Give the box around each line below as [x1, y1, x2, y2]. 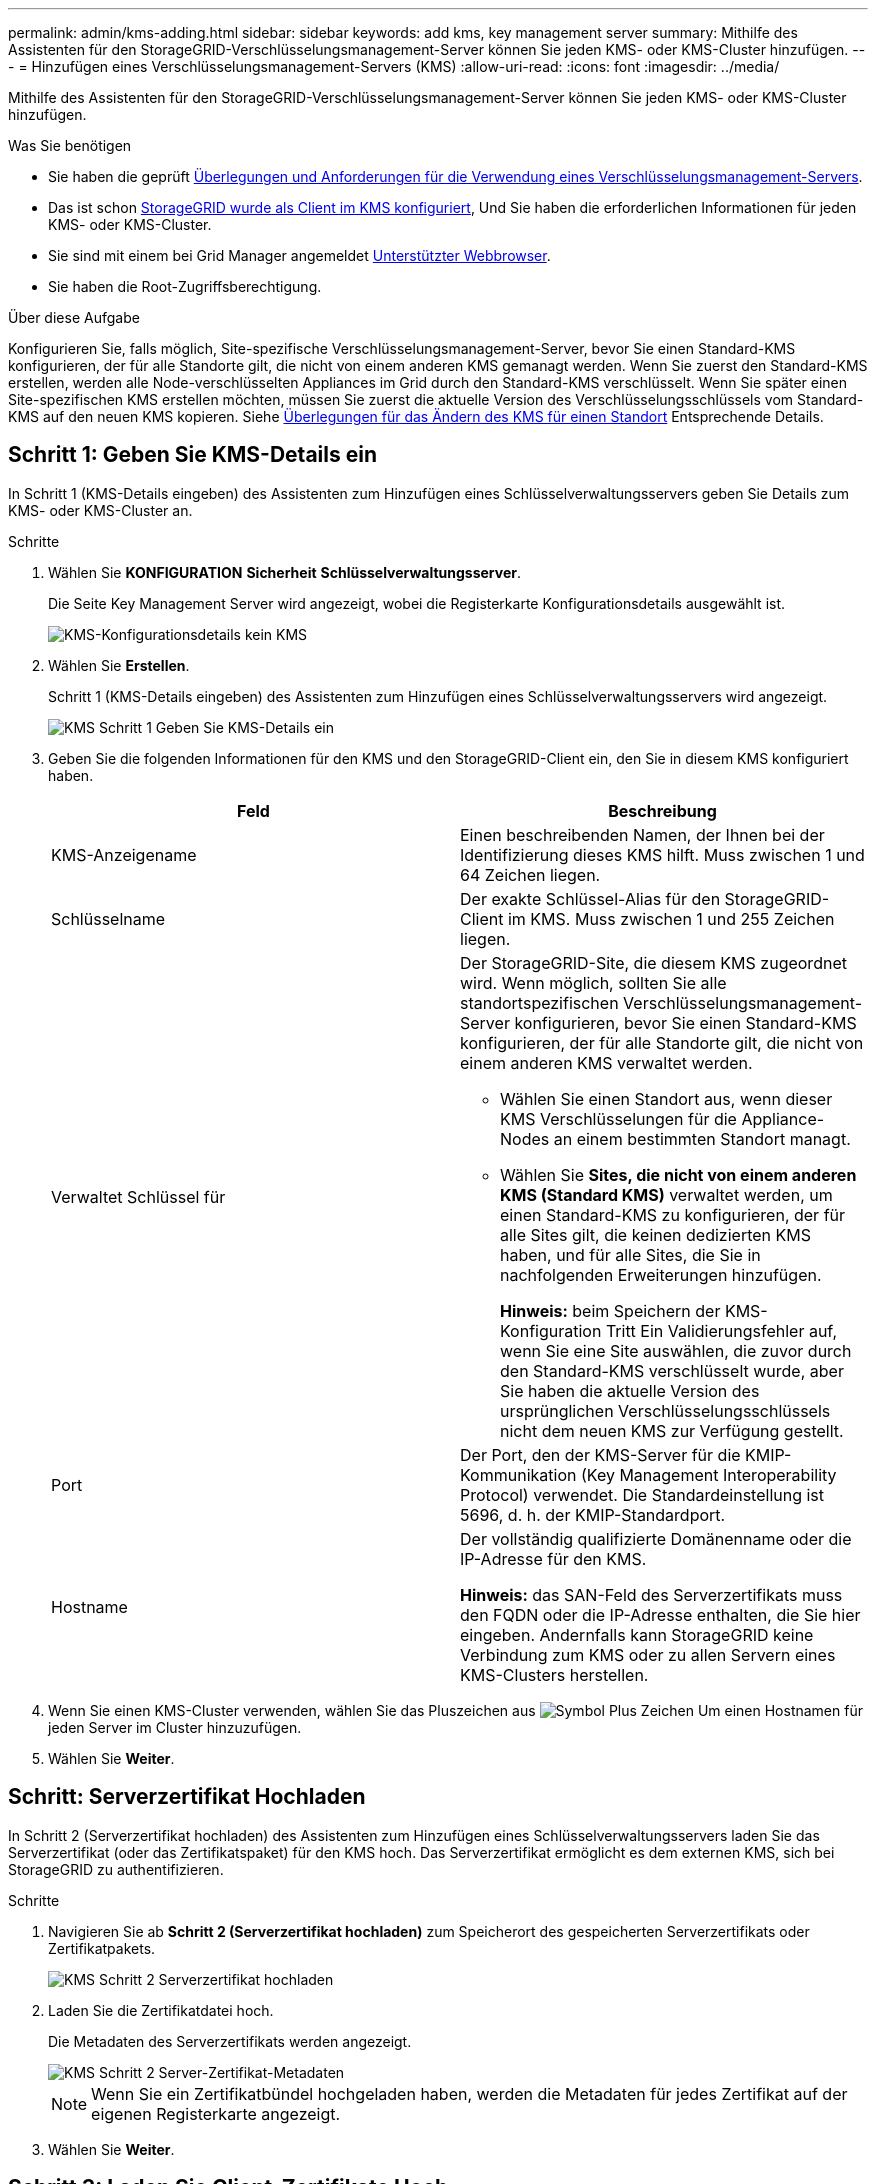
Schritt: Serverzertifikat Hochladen [8, 1784, 366, 1810]
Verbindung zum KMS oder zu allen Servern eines [460, 1644, 836, 1665]
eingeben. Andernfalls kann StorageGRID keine [460, 1624, 814, 1645]
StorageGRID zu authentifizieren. [8, 1860, 224, 1878]
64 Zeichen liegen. [460, 864, 601, 885]
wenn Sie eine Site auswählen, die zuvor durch [500, 1340, 852, 1361]
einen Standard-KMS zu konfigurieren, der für [500, 1204, 846, 1225]
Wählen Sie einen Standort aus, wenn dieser [500, 1088, 833, 1109]
